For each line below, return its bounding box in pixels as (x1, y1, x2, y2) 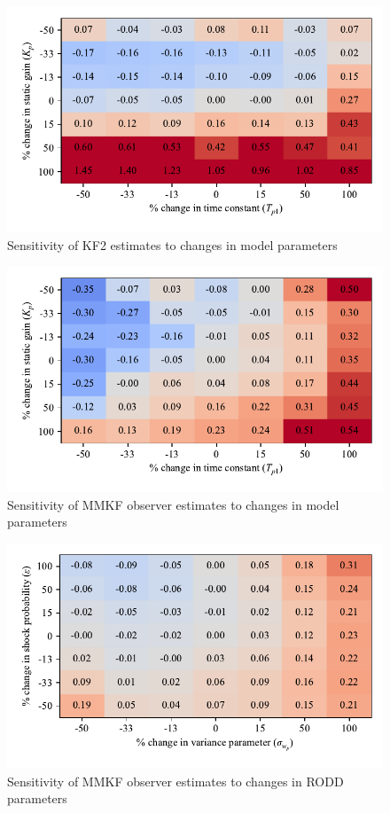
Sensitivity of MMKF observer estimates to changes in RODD (7, 771, 344, 790)
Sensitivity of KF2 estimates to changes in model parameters (7, 235, 338, 254)
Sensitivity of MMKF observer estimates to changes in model (7, 495, 339, 513)
